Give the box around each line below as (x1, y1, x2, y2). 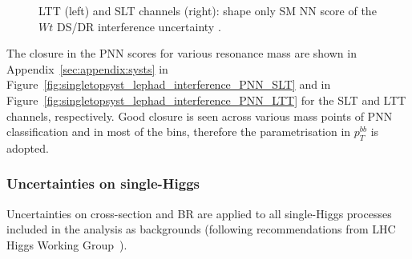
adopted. (6, 139, 49, 156)
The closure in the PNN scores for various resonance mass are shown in (6, 45, 357, 62)
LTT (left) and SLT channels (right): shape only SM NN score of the (38, 2, 377, 18)
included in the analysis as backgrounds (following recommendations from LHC (6, 221, 396, 237)
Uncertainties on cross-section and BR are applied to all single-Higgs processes (6, 205, 392, 221)
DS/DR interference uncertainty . (56, 18, 221, 34)
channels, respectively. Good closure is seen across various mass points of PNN (6, 107, 393, 124)
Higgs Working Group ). (6, 236, 127, 253)
